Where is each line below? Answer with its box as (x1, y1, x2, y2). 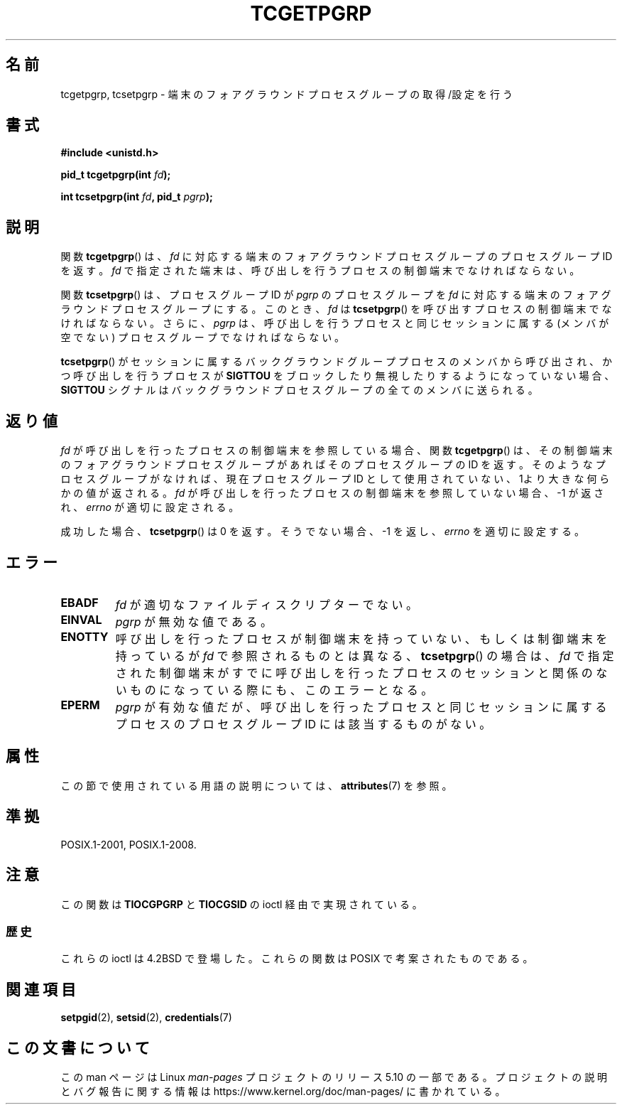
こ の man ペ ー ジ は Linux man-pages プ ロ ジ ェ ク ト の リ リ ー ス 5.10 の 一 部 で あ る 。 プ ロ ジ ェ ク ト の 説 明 (60, 1070, 608, 1083)
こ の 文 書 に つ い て (6, 1038, 150, 1057)
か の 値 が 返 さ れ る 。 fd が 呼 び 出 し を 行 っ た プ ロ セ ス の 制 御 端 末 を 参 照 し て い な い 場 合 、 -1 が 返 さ (60, 487, 604, 500)
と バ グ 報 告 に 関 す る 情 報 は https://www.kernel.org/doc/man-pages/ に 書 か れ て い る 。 (60, 1084, 506, 1097)
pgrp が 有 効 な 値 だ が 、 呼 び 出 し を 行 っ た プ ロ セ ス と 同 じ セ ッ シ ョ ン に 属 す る (115, 699, 607, 714)
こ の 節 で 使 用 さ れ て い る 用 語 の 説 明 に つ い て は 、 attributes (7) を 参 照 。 (60, 779, 452, 792)
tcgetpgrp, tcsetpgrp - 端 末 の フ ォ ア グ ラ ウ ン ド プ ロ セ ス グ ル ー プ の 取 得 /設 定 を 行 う (60, 87, 513, 100)
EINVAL (60, 612, 102, 627)
